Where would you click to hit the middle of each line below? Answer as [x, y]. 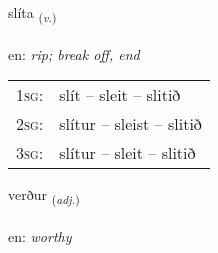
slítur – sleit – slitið [127, 153]
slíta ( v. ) [32, 13]
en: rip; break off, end [74, 53]
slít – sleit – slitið [120, 95]
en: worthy [40, 236]
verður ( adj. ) [44, 196]
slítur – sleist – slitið [130, 124]
